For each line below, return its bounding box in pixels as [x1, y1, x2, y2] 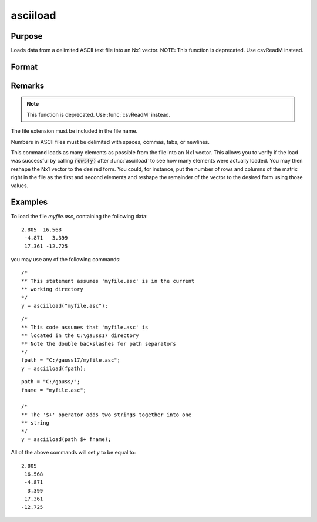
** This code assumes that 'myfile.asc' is [21, 324, 149, 331]
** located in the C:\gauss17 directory [21, 332, 139, 339]
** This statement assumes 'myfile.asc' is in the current [21, 278, 195, 284]
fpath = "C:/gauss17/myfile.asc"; [21, 357, 120, 363]
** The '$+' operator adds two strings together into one [21, 411, 192, 418]
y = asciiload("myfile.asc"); [21, 302, 109, 309]
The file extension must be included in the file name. [11, 127, 138, 134]
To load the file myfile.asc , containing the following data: [11, 213, 148, 220]
